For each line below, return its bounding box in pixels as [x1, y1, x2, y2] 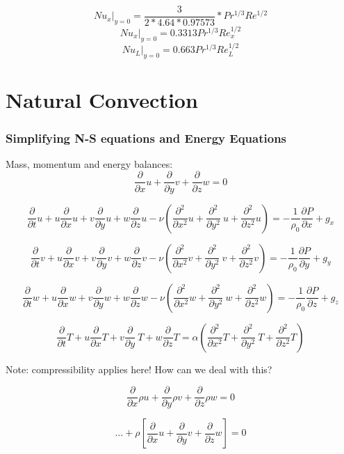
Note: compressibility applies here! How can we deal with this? [6, 361, 272, 376]
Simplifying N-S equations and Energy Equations [6, 129, 287, 146]
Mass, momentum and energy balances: [6, 156, 173, 171]
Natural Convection [6, 86, 198, 114]
